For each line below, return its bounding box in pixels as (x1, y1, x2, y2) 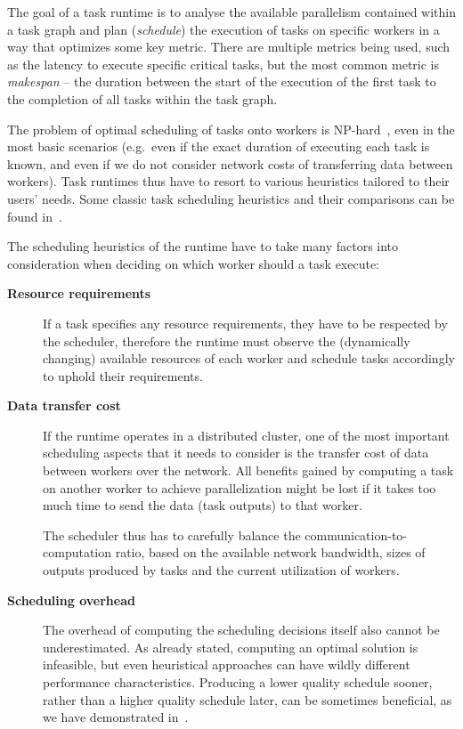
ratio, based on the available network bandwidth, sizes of (115, 543, 426, 562)
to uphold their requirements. (43, 366, 203, 385)
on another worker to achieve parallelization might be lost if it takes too (43, 478, 436, 497)
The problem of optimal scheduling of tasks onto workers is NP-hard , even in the (7, 119, 455, 138)
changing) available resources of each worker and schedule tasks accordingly (43, 349, 455, 368)
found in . (7, 207, 62, 225)
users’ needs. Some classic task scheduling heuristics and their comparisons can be (7, 189, 455, 207)
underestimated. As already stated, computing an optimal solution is (43, 637, 418, 656)
